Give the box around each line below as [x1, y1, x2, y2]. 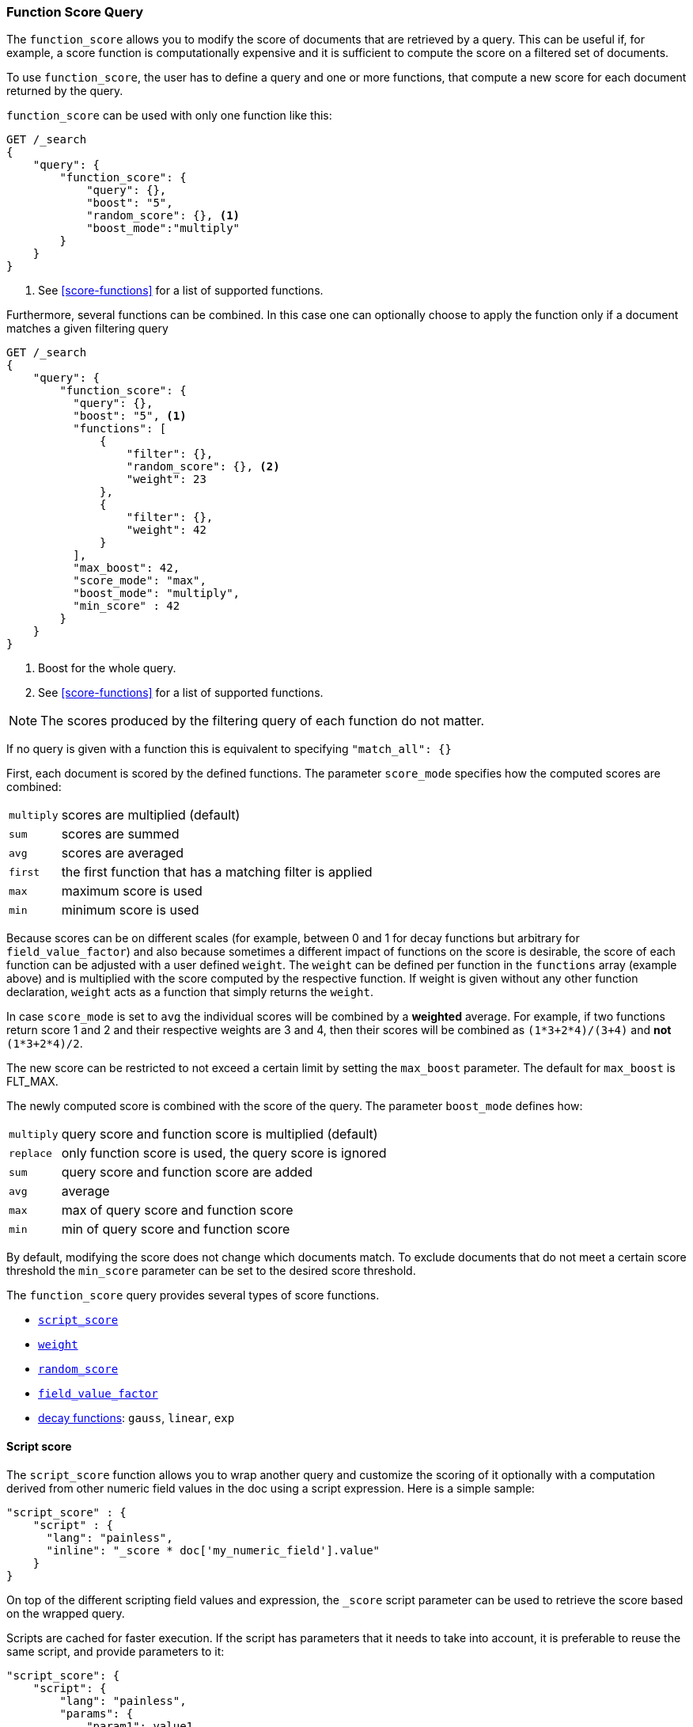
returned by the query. [6, 84, 123, 98]
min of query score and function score [61, 1221, 290, 1238]
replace [9, 1147, 52, 1159]
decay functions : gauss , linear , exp [38, 1411, 235, 1425]
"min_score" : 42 [73, 599, 180, 613]
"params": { [59, 1706, 134, 1720]
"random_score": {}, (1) [86, 209, 240, 223]
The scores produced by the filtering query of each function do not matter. [40, 713, 485, 729]
